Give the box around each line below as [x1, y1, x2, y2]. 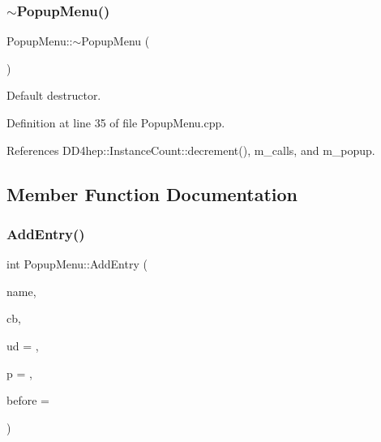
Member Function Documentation [6, 181, 298, 206]
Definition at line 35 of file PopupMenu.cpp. [6, 114, 225, 131]
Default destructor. [6, 87, 101, 104]
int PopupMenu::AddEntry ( [6, 255, 148, 272]
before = [6, 392, 49, 409]
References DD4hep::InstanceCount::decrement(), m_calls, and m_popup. [6, 141, 375, 158]
